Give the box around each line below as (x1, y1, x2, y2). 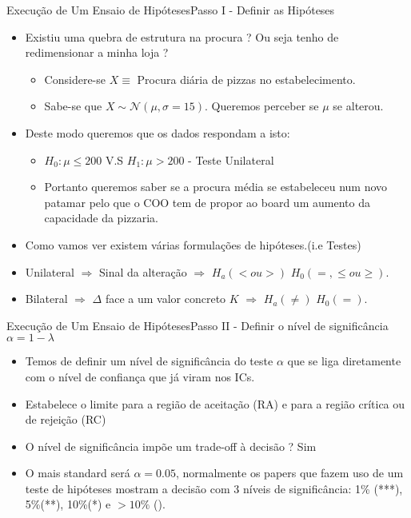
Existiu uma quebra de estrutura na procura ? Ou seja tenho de (25, 28, 339, 45)
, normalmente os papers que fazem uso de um (175, 464, 404, 481)
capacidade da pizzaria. (44, 209, 158, 226)
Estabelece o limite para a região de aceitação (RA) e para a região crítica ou (25, 395, 405, 412)
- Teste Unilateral (188, 151, 274, 168)
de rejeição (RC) (25, 411, 106, 428)
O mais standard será (25, 464, 130, 481)
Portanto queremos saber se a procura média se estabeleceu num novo (44, 178, 388, 195)
